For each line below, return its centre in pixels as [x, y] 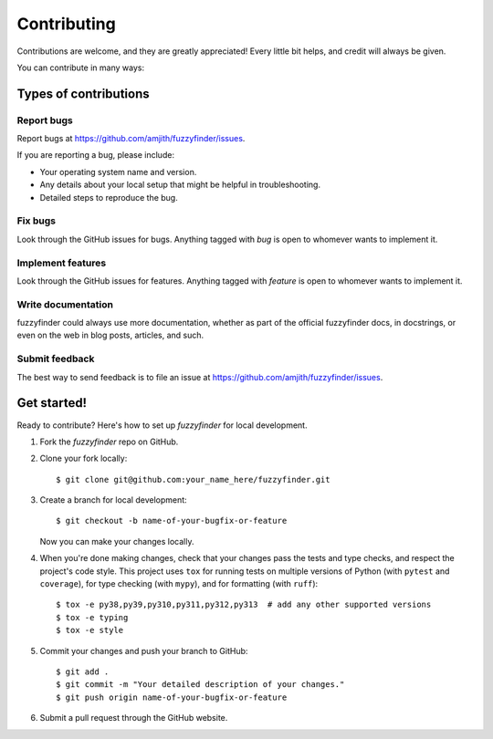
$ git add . [83, 671]
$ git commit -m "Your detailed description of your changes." [200, 685]
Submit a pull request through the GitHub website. [134, 718]
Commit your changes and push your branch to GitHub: [144, 651]
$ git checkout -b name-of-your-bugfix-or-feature [172, 521]
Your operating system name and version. [118, 172]
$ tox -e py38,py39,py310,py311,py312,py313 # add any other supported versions [244, 605]
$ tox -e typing [92, 617]
